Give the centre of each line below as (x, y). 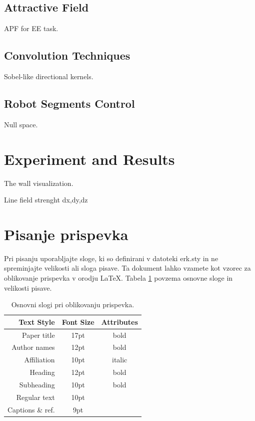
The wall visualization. (39, 183)
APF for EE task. (31, 28)
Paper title (38, 335)
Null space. (21, 124)
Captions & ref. (31, 409)
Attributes (119, 322)
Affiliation (39, 360)
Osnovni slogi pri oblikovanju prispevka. (73, 304)
